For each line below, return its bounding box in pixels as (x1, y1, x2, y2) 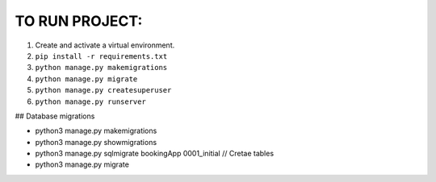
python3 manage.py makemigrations (35, 126, 157, 136)
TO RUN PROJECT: (15, 12, 143, 30)
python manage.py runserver (35, 97, 147, 106)
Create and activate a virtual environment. (35, 40, 175, 50)
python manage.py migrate (35, 74, 138, 84)
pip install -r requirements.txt (35, 52, 168, 60)
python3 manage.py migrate (35, 159, 129, 169)
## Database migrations (15, 111, 95, 121)
